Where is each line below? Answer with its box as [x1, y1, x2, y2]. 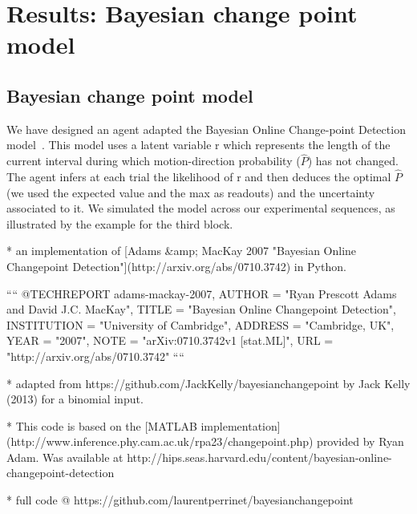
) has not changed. [307, 152, 399, 169]
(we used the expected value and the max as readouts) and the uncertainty [6, 184, 375, 200]
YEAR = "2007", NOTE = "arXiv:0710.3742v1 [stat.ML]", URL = [6, 332, 334, 349]
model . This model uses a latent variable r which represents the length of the [6, 136, 391, 153]
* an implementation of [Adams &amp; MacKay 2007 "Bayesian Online [6, 242, 357, 259]
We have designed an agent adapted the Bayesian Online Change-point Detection [6, 120, 406, 137]
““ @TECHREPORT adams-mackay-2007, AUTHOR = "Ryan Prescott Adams [6, 285, 397, 302]
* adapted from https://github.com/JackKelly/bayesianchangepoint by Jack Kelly [6, 374, 411, 391]
